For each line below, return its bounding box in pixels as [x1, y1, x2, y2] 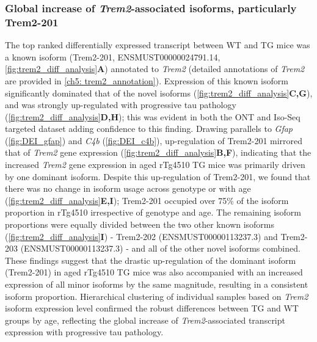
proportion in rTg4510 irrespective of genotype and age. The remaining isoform [5, 206, 302, 219]
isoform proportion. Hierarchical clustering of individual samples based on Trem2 [5, 289, 308, 302]
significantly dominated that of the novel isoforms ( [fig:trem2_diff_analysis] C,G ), [5, 86, 313, 99]
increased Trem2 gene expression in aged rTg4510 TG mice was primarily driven [5, 158, 305, 171]
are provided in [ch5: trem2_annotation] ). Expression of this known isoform [5, 74, 288, 87]
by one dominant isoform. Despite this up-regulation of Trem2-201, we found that [5, 170, 311, 183]
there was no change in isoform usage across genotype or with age [5, 182, 251, 195]
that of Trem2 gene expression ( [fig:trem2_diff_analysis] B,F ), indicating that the [5, 146, 312, 159]
